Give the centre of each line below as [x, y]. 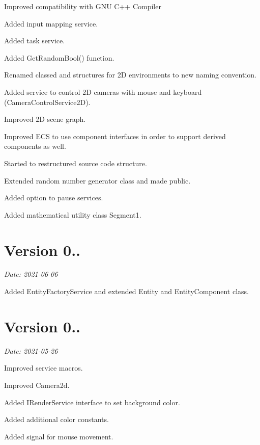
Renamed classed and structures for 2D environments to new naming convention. [130, 75]
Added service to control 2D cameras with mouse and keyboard [103, 91]
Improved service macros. [44, 368]
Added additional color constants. [56, 419]
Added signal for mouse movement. [59, 436]
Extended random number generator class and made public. [97, 180]
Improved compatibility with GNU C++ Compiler [83, 6]
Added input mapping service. [51, 23]
